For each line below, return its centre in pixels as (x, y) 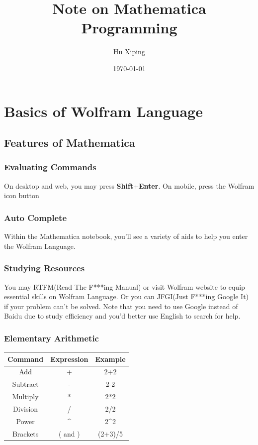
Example (110, 359)
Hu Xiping (129, 52)
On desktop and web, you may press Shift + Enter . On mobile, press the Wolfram (129, 185)
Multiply (25, 396)
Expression (69, 359)
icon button (22, 195)
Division (26, 408)
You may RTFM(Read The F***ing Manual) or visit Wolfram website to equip (125, 286)
